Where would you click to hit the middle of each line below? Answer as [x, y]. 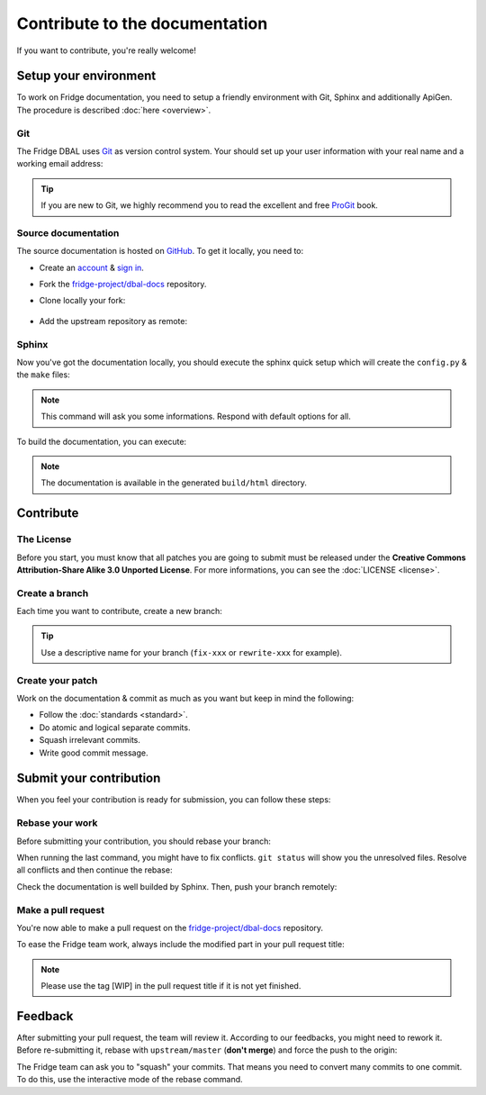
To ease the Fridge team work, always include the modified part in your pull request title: [181, 945]
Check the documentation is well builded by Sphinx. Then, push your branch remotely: [177, 886]
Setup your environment [86, 76]
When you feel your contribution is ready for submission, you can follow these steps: [174, 800]
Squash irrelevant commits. [90, 740]
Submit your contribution [89, 778]
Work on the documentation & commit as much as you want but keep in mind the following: [185, 698]
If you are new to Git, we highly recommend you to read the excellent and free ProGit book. [209, 205]
